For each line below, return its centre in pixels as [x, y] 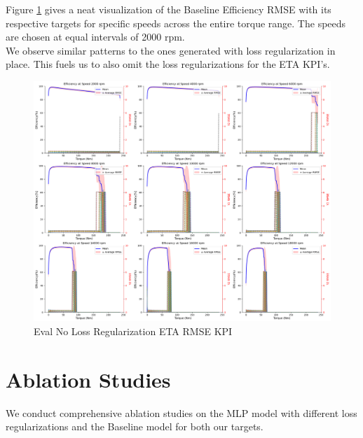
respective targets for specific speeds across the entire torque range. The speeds [176, 23]
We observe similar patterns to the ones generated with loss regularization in [171, 50]
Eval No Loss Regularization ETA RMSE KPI [133, 331]
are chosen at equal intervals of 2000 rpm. [95, 37]
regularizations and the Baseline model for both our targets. [135, 426]
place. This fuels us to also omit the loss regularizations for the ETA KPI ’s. [168, 64]
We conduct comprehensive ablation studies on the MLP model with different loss [181, 412]
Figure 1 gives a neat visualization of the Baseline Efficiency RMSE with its [169, 9]
